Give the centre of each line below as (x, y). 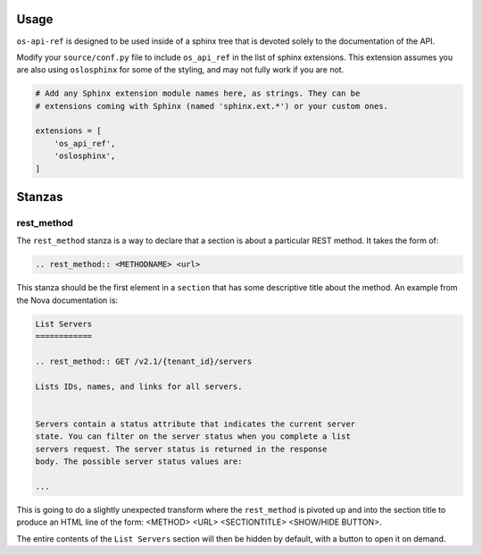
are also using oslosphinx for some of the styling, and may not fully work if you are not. (180, 70)
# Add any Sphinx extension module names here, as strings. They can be (198, 93)
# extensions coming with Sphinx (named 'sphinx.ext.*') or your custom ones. (212, 106)
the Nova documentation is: (67, 300)
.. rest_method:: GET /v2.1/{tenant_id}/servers (144, 361)
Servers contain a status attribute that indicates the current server (195, 424)
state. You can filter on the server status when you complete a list (193, 437)
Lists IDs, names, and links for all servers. (139, 386)
